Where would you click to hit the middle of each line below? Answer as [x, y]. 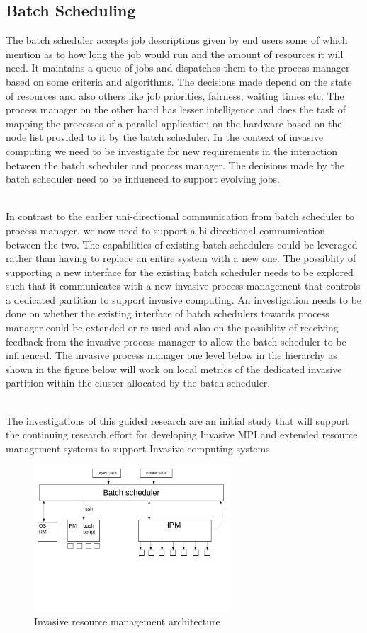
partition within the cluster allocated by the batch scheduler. [138, 383]
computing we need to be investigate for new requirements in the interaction [172, 150]
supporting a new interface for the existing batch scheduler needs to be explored [180, 272]
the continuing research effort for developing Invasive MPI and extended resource [182, 434]
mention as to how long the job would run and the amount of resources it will [175, 53]
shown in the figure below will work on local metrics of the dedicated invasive [174, 369]
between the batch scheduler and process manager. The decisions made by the [175, 165]
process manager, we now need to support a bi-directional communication [166, 230]
